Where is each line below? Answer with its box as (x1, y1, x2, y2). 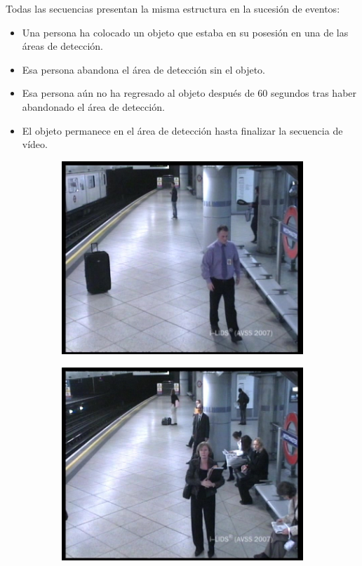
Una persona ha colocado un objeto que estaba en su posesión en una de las (22, 25, 349, 39)
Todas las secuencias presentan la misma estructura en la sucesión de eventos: (6, 1, 340, 15)
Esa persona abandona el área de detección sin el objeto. (22, 62, 266, 76)
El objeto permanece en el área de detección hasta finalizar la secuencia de (22, 123, 343, 137)
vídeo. (22, 137, 48, 151)
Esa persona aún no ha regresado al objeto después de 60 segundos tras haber (22, 86, 357, 100)
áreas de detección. (22, 39, 104, 53)
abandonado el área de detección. (22, 99, 165, 114)
